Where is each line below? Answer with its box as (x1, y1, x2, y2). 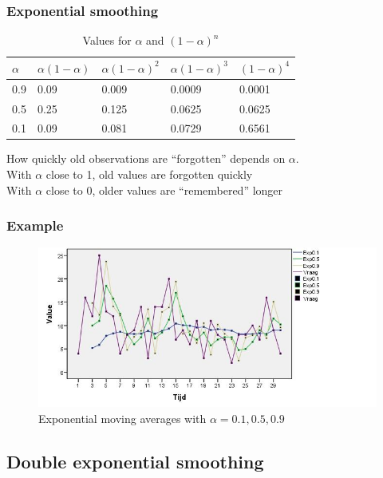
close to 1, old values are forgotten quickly (45, 166, 253, 183)
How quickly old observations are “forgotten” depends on (6, 150, 286, 167)
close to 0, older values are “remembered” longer (45, 181, 283, 198)
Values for (82, 32, 132, 49)
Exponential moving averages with (38, 409, 207, 426)
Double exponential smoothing (6, 448, 264, 473)
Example (6, 215, 64, 235)
